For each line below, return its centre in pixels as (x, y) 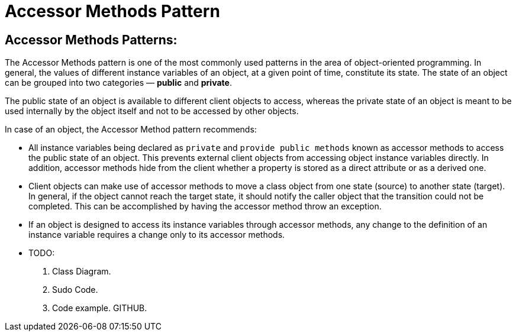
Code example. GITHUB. (100, 308)
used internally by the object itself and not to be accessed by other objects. (152, 111)
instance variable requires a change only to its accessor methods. (157, 235)
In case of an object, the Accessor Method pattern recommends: (131, 130)
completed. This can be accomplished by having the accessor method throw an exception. (205, 206)
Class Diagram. (82, 272)
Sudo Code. (75, 290)
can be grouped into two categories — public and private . (118, 83)
